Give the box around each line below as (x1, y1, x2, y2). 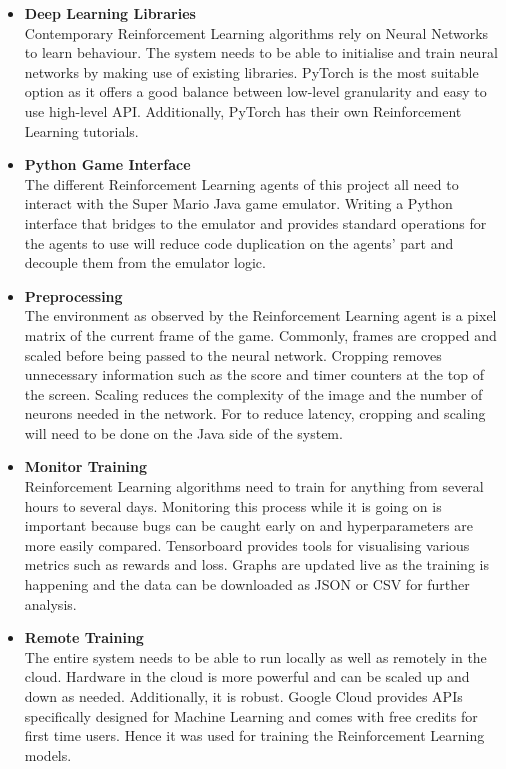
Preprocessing (24, 285, 123, 306)
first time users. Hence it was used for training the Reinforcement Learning (24, 725, 485, 746)
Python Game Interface (24, 154, 191, 175)
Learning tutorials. (24, 120, 139, 141)
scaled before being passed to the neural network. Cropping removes (24, 344, 442, 365)
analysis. (24, 593, 77, 614)
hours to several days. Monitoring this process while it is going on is (24, 495, 442, 516)
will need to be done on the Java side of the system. (24, 422, 343, 443)
